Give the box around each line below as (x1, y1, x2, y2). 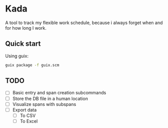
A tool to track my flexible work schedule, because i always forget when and (5, 20, 163, 26)
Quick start (5, 40, 41, 48)
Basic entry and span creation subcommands (12, 90, 106, 96)
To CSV (20, 112, 36, 118)
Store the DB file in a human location (12, 95, 88, 101)
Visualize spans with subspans (12, 101, 76, 107)
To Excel (20, 118, 38, 124)
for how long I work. (5, 25, 47, 31)
